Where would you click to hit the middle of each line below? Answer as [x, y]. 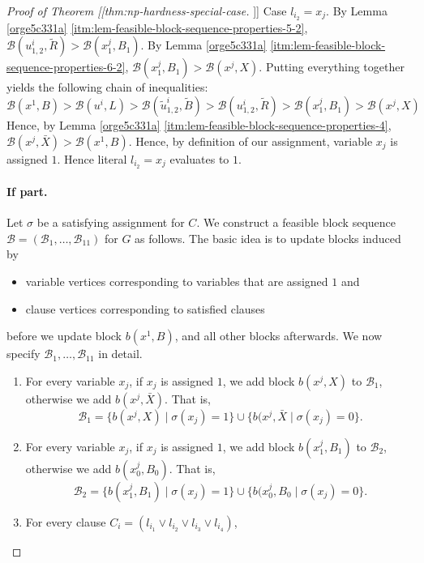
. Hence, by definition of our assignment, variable [251, 141]
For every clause [66, 521]
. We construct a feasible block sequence [296, 222]
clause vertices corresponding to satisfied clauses [145, 308]
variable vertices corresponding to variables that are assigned [177, 281]
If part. [27, 192]
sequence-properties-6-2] [66, 67]
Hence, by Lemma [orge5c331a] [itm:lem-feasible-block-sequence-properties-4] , [199, 125]
